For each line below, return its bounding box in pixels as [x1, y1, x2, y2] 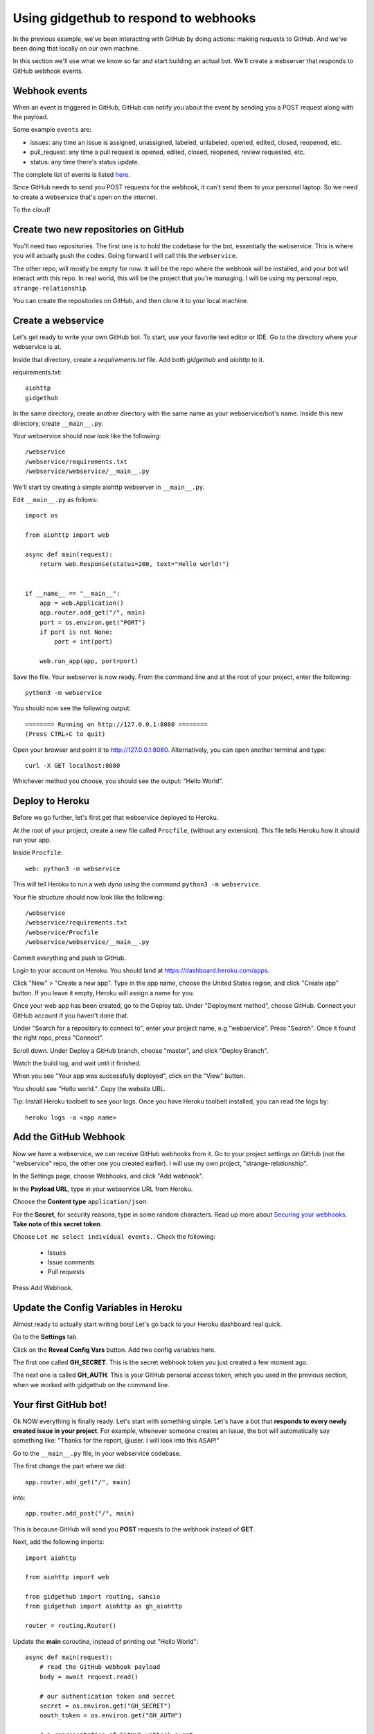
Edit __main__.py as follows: [12, 495, 98, 504]
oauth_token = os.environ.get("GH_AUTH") [39, 1712, 183, 1719]
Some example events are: [12, 126, 92, 134]
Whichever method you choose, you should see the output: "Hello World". [12, 777, 224, 785]
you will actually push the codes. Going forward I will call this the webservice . [12, 252, 238, 260]
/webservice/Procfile [25, 928, 98, 936]
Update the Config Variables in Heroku [12, 1301, 183, 1314]
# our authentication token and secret [39, 1692, 175, 1700]
